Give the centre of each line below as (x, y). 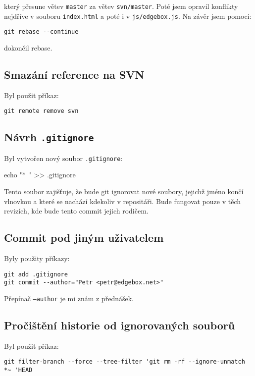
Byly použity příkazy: (37, 258)
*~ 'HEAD (18, 370)
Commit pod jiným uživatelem (84, 238)
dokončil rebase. (28, 47)
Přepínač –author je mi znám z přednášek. (69, 298)
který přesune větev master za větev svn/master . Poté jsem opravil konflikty (121, 6)
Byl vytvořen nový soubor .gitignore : (63, 158)
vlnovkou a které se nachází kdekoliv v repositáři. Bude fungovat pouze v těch (123, 201)
